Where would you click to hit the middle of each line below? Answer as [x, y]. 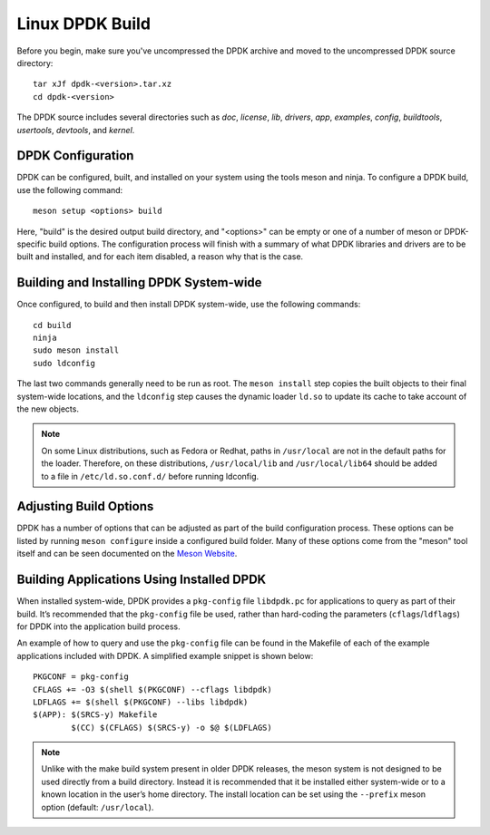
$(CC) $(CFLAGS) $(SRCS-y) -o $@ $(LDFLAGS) [171, 727]
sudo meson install [76, 350]
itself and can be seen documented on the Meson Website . [127, 554]
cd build [52, 325]
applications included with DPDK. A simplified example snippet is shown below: [165, 655]
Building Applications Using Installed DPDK [142, 580]
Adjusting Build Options [85, 506]
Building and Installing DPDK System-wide [139, 282]
